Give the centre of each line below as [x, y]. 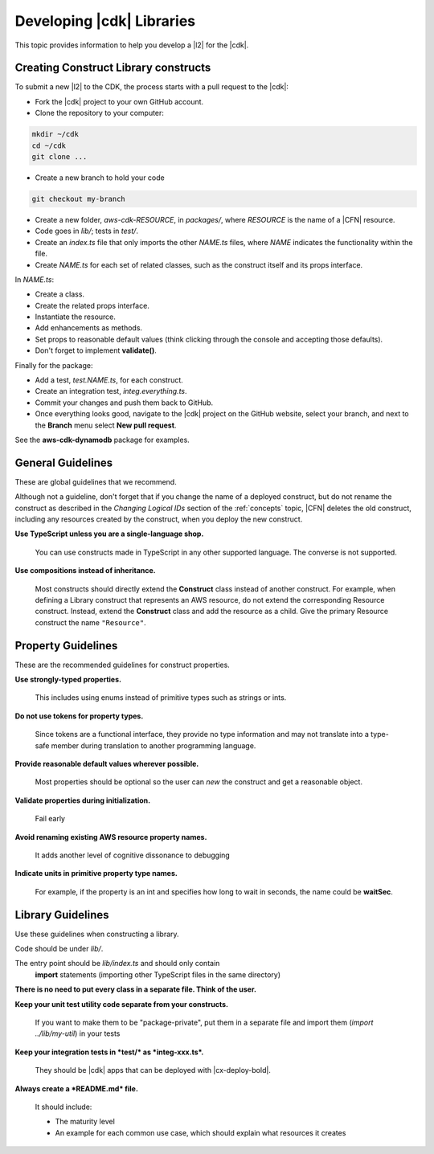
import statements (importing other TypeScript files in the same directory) [158, 974]
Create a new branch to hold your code [100, 178]
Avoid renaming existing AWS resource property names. [111, 837]
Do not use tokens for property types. [79, 716]
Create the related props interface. [92, 305]
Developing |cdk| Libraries [105, 21]
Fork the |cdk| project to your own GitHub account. [119, 101]
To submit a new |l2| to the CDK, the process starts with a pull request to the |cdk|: [152, 87]
